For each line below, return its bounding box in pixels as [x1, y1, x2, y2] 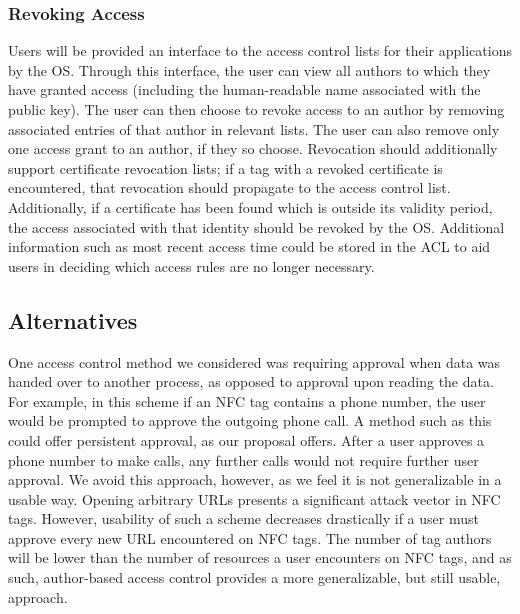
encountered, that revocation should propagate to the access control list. [8, 177, 451, 198]
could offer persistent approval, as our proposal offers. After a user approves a [8, 429, 485, 450]
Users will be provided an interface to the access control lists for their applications [8, 40, 512, 61]
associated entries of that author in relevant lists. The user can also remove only [8, 118, 500, 139]
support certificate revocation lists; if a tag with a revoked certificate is [8, 157, 443, 178]
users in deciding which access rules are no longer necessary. [8, 255, 375, 276]
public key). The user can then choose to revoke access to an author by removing [8, 99, 505, 119]
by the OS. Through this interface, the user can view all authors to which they [8, 59, 491, 80]
